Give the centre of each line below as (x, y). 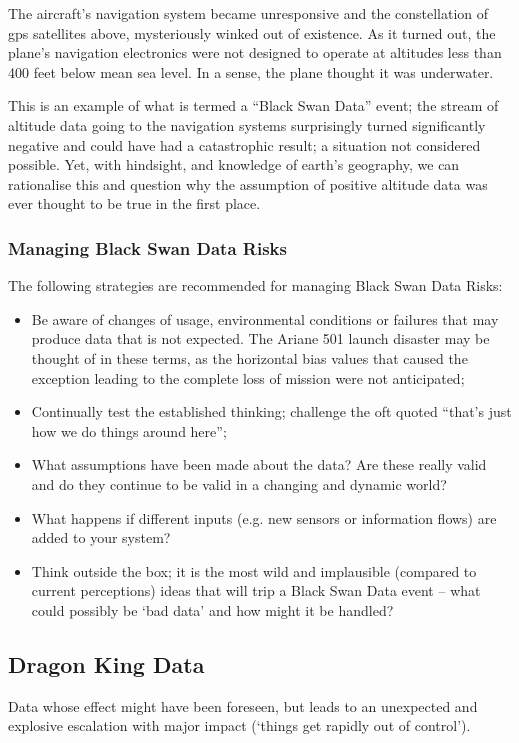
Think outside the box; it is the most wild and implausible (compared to (254, 570)
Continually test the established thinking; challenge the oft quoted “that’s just (271, 411)
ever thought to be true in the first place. (134, 203)
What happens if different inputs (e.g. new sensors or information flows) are (264, 517)
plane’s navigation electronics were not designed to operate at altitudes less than (255, 52)
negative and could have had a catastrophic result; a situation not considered (244, 144)
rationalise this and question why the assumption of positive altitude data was (248, 183)
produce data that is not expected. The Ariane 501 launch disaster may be (260, 338)
